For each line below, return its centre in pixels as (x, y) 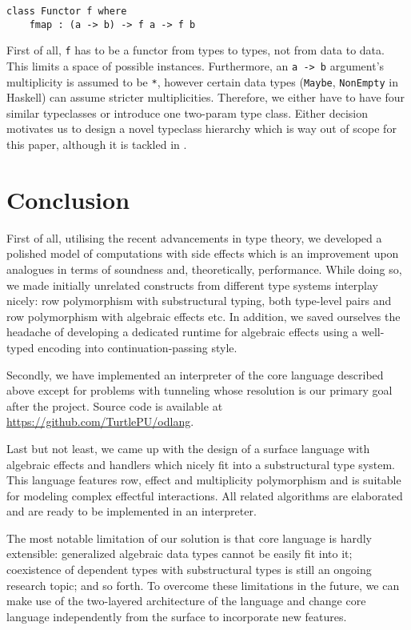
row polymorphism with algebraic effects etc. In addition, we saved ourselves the (204, 316)
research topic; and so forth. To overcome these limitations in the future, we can (203, 585)
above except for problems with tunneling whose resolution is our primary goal (200, 390)
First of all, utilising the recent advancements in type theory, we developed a (194, 237)
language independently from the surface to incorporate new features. (177, 616)
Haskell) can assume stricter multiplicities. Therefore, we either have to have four (205, 97)
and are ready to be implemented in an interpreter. (132, 511)
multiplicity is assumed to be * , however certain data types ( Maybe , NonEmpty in (202, 81)
